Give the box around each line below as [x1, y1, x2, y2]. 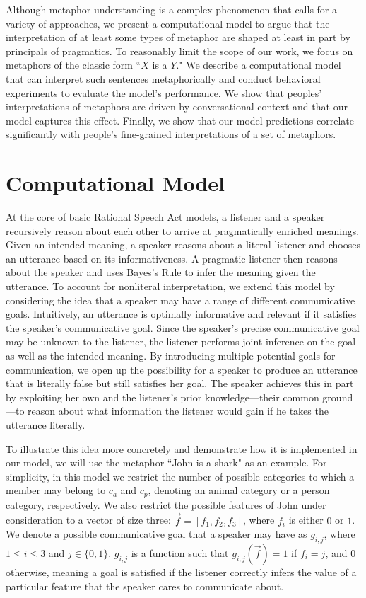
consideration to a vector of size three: [6, 512, 171, 527]
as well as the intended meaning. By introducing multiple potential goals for [6, 348, 336, 362]
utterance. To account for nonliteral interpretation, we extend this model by [6, 279, 335, 294]
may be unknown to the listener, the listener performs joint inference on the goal [6, 334, 356, 349]
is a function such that [131, 546, 229, 560]
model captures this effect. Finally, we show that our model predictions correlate [6, 113, 355, 127]
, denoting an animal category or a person [148, 483, 330, 498]
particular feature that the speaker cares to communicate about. [6, 578, 284, 593]
